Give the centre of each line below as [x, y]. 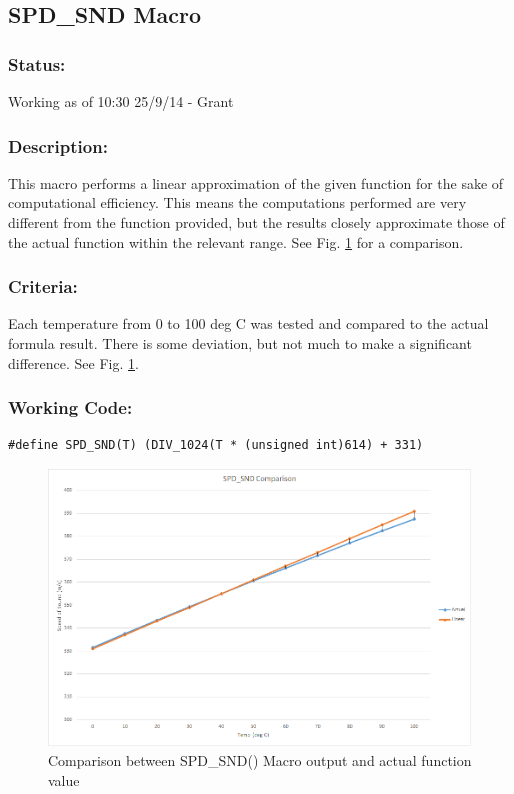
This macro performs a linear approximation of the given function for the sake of [256, 182]
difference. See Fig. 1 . [73, 362]
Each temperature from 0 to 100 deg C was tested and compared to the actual [248, 323]
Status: [37, 63]
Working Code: [70, 407]
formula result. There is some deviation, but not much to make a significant [240, 343]
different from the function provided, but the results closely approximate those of [256, 222]
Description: [58, 145]
